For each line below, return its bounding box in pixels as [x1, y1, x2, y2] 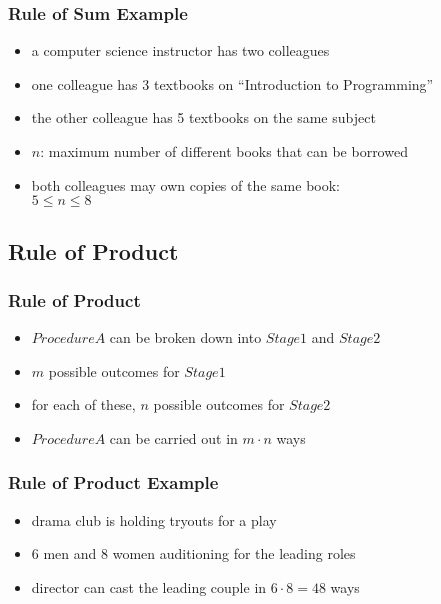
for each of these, [31, 394, 136, 415]
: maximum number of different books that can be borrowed [40, 141, 408, 161]
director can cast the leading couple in [31, 576, 267, 597]
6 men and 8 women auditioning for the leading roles [31, 543, 356, 564]
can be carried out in [109, 427, 238, 448]
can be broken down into [109, 327, 262, 348]
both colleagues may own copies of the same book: [31, 174, 340, 195]
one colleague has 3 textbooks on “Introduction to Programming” [31, 73, 434, 94]
